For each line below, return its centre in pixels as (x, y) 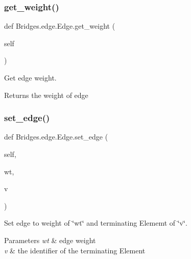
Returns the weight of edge (46, 95)
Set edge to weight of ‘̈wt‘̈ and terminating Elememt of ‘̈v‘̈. (96, 223)
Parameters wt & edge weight (50, 240)
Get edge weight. (30, 77)
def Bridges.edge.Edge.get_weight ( (60, 26)
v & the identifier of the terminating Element (75, 250)
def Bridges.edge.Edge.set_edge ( (56, 137)
